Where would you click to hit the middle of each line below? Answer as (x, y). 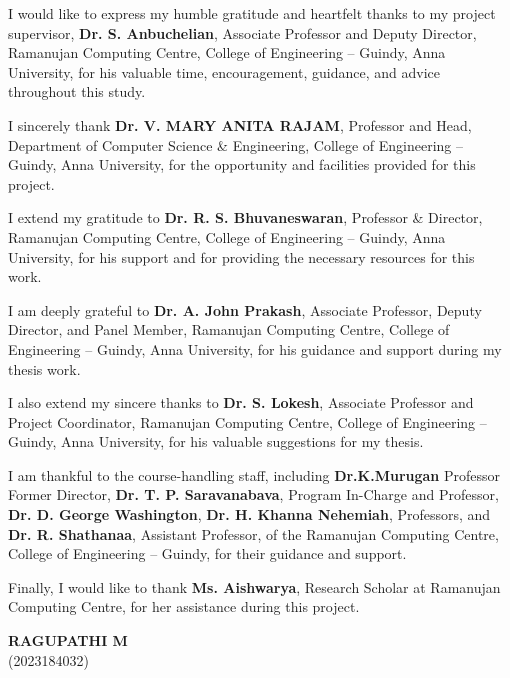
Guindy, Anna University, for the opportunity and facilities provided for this (242, 164)
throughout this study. (77, 91)
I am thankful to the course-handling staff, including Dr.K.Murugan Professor (254, 474)
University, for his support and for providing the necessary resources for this (241, 256)
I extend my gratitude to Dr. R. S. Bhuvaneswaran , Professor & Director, (245, 217)
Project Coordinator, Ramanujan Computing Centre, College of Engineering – (247, 421)
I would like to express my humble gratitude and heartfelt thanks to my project (252, 13)
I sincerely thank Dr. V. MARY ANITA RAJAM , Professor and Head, (240, 124)
